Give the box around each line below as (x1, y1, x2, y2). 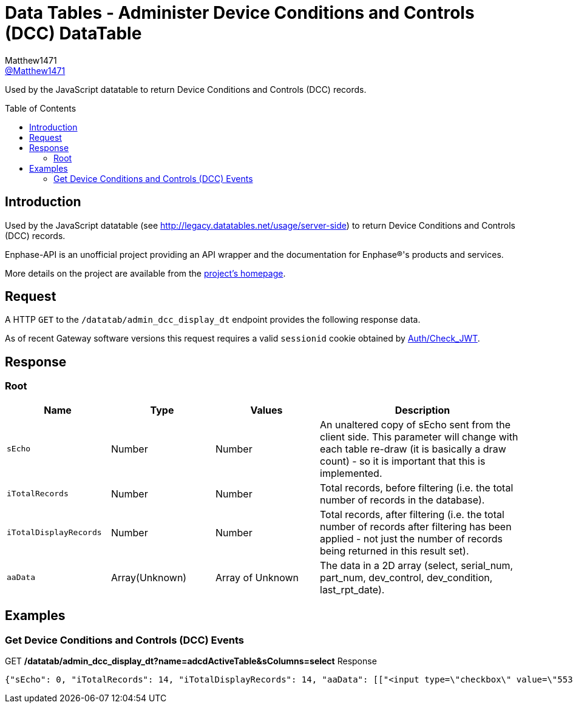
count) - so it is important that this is (320, 454, 486, 467)
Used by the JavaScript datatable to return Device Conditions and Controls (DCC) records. (5, 84, 367, 95)
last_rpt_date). (320, 583, 385, 596)
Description (395, 403, 450, 416)
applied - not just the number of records (320, 532, 503, 545)
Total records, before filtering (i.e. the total (320, 481, 514, 494)
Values (250, 403, 283, 416)
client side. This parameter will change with (320, 430, 518, 443)
